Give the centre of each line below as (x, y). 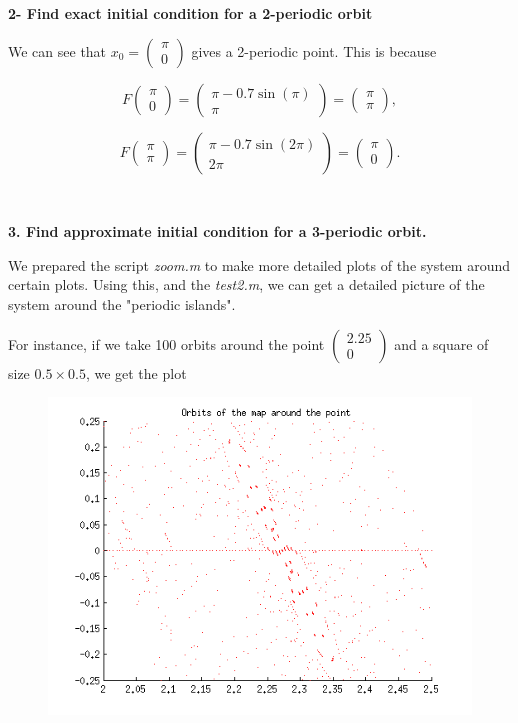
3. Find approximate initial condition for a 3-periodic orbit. (217, 231)
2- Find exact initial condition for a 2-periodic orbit (190, 13)
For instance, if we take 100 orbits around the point (166, 343)
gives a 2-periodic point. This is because (314, 50)
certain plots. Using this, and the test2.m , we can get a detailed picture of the (246, 284)
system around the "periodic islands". (122, 303)
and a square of (441, 343)
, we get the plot (136, 372)
